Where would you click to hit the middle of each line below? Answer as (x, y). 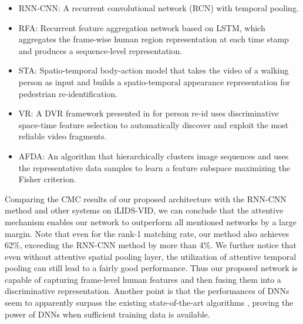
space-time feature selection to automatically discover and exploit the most (154, 124)
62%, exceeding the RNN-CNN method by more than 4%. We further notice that (151, 245)
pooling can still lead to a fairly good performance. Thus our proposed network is (151, 268)
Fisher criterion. (47, 179)
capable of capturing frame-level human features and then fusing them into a (143, 279)
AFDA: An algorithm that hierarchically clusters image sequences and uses (154, 156)
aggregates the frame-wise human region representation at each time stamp (154, 39)
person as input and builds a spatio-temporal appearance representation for (154, 81)
